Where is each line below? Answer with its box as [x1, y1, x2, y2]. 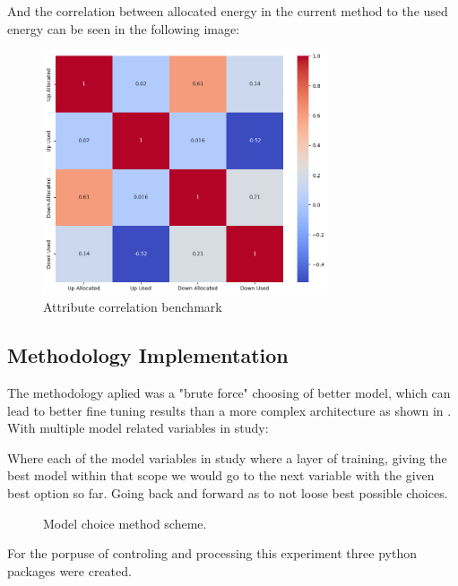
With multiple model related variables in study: [7, 418, 269, 437]
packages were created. [7, 561, 132, 580]
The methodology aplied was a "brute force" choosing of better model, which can [7, 383, 451, 402]
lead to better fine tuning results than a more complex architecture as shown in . [7, 401, 452, 419]
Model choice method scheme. [43, 513, 207, 532]
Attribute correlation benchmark [43, 297, 222, 316]
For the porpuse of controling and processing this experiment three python [7, 544, 417, 563]
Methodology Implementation [7, 341, 289, 369]
